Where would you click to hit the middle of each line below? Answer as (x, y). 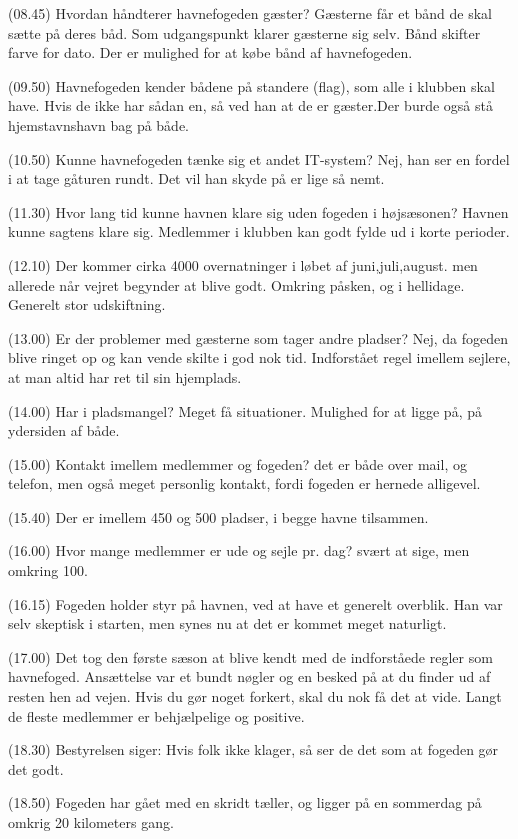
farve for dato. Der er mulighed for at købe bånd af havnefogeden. (210, 52)
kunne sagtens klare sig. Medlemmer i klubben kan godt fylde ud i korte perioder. (259, 231)
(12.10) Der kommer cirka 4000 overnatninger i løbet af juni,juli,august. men (243, 264)
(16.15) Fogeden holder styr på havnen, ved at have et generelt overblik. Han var (255, 603)
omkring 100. (48, 570)
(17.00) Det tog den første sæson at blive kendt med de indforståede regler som (250, 656)
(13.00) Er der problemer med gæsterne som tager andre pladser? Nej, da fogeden (258, 337)
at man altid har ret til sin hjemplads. (125, 376)
